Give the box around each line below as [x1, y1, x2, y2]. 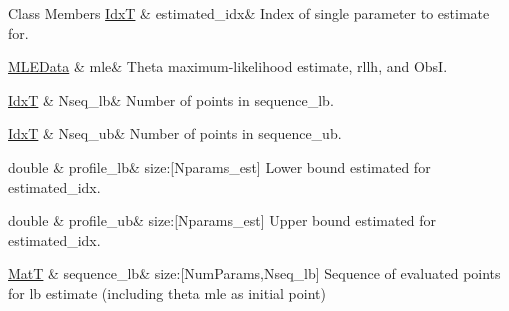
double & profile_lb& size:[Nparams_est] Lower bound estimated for [8, 156, 431, 177]
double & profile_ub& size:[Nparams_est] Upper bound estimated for [8, 210, 436, 231]
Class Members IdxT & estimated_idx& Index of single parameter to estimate [8, 3, 490, 23]
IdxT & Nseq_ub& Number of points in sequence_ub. [8, 123, 342, 144]
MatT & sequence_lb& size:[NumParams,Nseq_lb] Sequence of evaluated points [8, 263, 501, 284]
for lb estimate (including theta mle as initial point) [8, 282, 326, 303]
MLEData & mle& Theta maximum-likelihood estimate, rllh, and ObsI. [8, 56, 448, 77]
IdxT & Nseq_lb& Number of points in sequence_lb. [8, 89, 334, 110]
